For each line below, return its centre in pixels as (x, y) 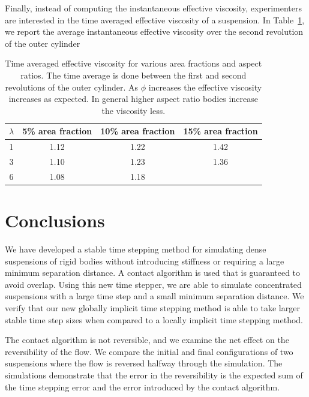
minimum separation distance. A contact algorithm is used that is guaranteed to (153, 273)
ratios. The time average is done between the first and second (133, 75)
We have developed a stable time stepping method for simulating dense (136, 249)
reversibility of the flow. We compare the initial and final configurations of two (149, 351)
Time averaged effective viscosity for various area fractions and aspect (133, 63)
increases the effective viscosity (205, 87)
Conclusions (55, 220)
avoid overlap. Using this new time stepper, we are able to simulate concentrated (153, 284)
